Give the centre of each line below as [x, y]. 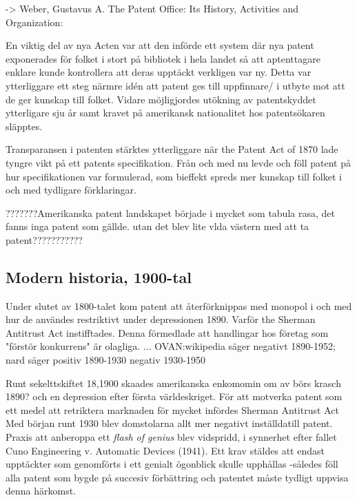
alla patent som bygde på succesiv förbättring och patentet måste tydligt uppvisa [177, 477]
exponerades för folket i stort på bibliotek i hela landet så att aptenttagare [163, 58]
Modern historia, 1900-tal [99, 277]
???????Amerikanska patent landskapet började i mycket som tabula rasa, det [170, 212]
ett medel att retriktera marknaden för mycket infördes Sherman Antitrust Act [172, 409]
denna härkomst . [41, 491]
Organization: [34, 22]
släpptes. [24, 126]
